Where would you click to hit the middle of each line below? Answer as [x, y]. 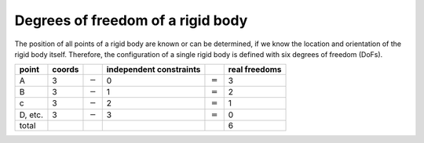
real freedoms [255, 70]
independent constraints [154, 70]
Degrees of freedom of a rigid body [131, 20]
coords [66, 70]
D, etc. [31, 115]
